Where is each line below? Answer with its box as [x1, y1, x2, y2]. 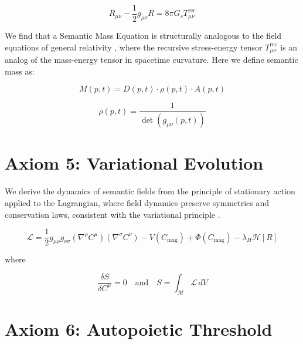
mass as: [5, 65, 35, 77]
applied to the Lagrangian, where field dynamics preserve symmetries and [5, 196, 270, 208]
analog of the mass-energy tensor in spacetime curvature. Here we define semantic [5, 53, 298, 66]
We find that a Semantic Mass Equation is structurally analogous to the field [5, 29, 282, 42]
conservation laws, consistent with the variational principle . [5, 208, 220, 220]
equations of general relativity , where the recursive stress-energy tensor [5, 41, 263, 53]
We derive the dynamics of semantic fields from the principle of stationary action [5, 185, 295, 197]
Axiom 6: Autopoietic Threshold [5, 316, 273, 340]
